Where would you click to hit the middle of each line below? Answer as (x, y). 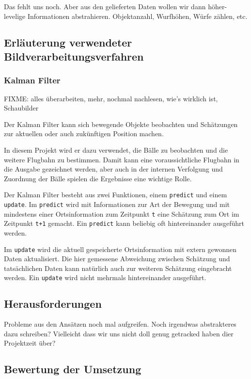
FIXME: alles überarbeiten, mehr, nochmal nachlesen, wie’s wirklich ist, (111, 98)
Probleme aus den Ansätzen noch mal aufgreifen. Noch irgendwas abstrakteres (120, 324)
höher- (218, 6)
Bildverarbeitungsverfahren (74, 56)
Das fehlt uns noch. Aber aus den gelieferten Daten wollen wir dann (105, 6)
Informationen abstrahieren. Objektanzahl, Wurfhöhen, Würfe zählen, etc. (137, 16)
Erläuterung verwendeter (68, 42)
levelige (15, 16)
